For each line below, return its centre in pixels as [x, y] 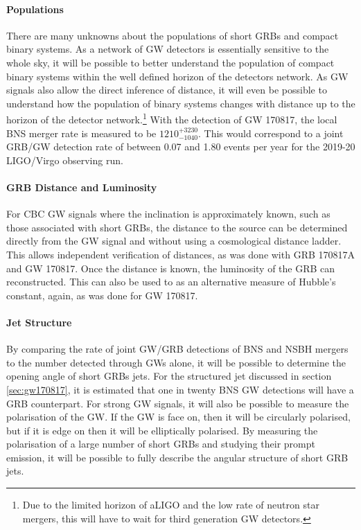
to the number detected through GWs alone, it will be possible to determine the [176, 362]
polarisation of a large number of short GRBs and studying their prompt [161, 444]
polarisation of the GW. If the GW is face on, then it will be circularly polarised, [178, 417]
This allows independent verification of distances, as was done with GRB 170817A [181, 254]
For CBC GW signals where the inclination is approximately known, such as [168, 214]
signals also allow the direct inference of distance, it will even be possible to [167, 90]
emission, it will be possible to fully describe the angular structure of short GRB [177, 457]
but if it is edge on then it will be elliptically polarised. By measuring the [162, 430]
